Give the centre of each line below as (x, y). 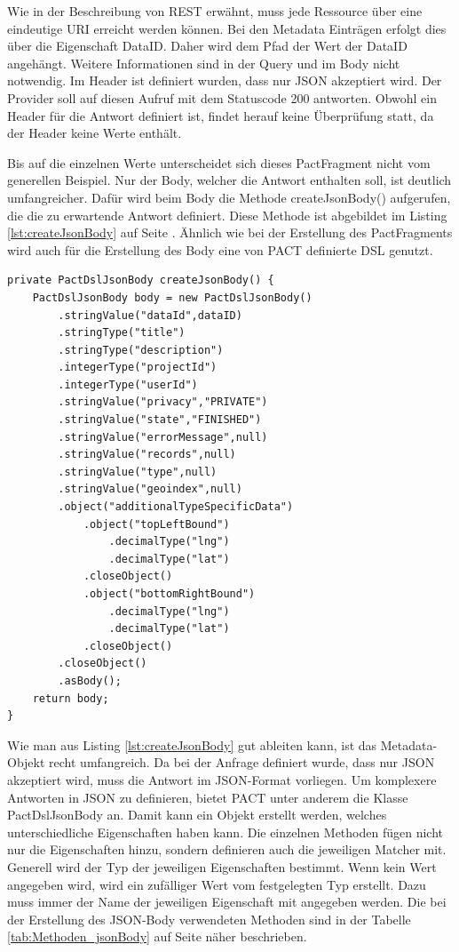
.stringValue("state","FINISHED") (160, 420)
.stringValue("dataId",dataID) (150, 315)
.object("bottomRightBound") (169, 594)
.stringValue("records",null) (147, 455)
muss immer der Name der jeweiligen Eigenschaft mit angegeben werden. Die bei (227, 902)
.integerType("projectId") (138, 368)
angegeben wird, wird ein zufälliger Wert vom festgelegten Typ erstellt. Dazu (217, 884)
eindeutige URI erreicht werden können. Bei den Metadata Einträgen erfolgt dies (227, 28)
